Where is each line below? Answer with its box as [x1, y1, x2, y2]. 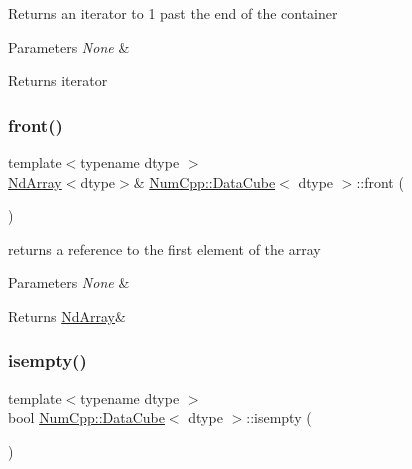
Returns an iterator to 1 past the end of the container [8, 3, 338, 23]
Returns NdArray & [8, 305, 126, 326]
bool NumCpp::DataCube [8, 407, 165, 428]
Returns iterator [8, 70, 108, 91]
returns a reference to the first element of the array [8, 238, 321, 259]
